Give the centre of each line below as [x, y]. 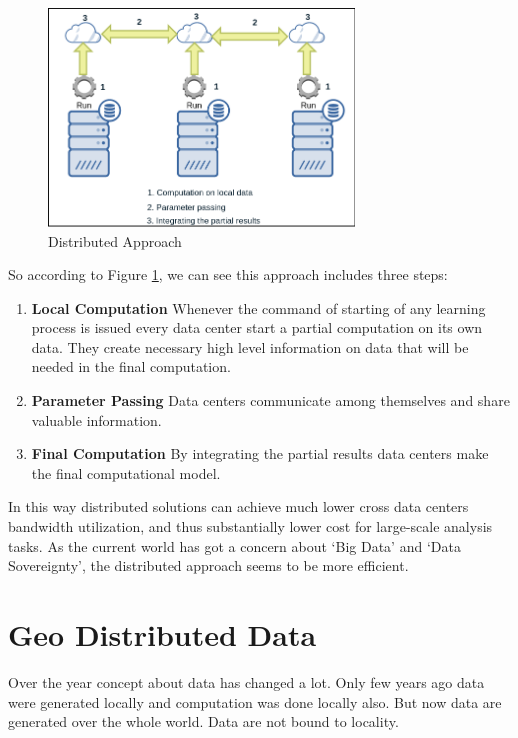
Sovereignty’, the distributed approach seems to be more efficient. [208, 565]
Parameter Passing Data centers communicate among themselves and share [270, 400]
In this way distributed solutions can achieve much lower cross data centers [238, 506]
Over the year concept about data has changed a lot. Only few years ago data [246, 681]
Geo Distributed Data [162, 634]
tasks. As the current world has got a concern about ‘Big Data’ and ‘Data [234, 545]
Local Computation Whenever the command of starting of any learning [258, 307]
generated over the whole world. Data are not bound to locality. [203, 721]
